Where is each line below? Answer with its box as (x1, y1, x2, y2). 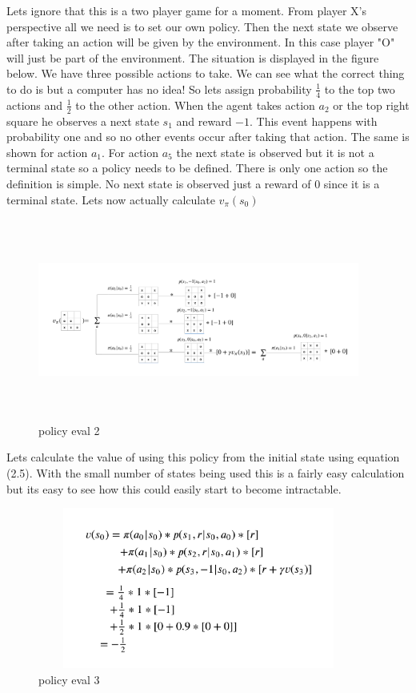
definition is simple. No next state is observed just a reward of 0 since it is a (6, 175, 380, 191)
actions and (6, 96, 63, 113)
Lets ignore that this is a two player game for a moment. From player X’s (6, 2, 367, 18)
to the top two (324, 80, 395, 97)
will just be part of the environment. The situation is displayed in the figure (6, 49, 379, 66)
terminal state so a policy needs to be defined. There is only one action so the (6, 159, 388, 176)
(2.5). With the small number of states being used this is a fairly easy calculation (6, 464, 405, 481)
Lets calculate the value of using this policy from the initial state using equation (6, 449, 400, 465)
